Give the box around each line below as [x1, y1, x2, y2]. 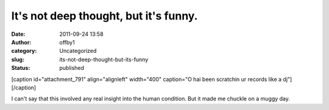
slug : [11, 55, 24, 63]
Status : [11, 64, 30, 72]
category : [11, 47, 37, 55]
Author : [11, 38, 32, 46]
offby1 [59, 38, 76, 46]
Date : [11, 30, 26, 38]
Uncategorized [59, 47, 97, 55]
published [59, 64, 85, 72]
